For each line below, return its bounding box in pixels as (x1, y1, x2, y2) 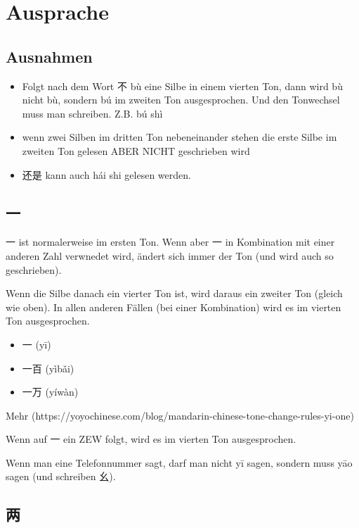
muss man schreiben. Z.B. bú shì (22, 106, 163, 120)
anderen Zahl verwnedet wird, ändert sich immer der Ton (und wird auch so (6, 248, 334, 263)
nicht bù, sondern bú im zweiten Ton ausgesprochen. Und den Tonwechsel (22, 92, 340, 107)
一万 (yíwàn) (22, 384, 79, 399)
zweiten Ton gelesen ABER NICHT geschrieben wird (22, 143, 250, 158)
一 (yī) (22, 337, 51, 351)
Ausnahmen (6, 45, 93, 67)
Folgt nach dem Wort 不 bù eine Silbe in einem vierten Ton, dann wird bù (22, 78, 343, 93)
